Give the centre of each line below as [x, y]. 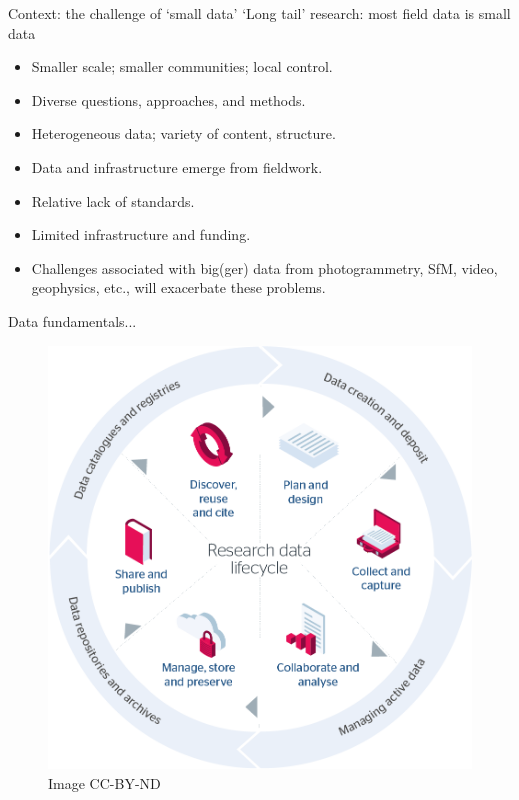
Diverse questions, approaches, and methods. [168, 99]
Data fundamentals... [72, 320]
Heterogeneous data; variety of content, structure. [183, 133]
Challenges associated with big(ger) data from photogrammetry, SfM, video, [264, 267]
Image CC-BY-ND [104, 782]
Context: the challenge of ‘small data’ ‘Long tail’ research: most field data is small [259, 13]
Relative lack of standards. [113, 200]
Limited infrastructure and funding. [141, 234]
